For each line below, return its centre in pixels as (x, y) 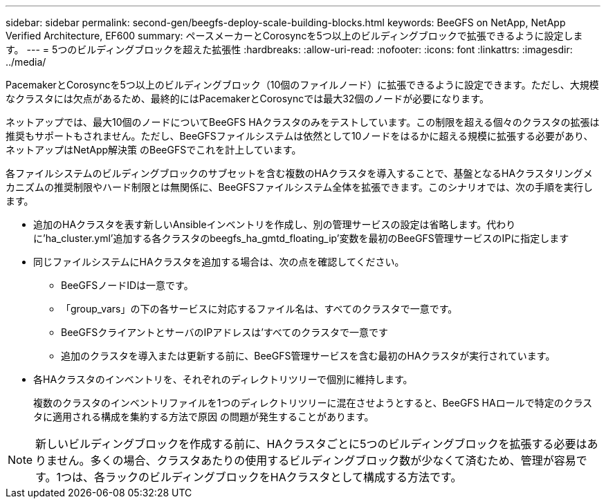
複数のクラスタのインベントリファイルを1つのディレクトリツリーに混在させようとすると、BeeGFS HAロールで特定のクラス (313, 403)
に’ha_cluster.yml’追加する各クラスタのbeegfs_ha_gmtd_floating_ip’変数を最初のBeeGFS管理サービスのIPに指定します (301, 238)
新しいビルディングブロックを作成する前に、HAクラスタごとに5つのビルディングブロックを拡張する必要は (311, 444)
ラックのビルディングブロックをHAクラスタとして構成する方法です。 (283, 477)
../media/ (26, 62)
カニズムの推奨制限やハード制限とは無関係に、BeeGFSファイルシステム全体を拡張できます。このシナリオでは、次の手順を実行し (299, 187)
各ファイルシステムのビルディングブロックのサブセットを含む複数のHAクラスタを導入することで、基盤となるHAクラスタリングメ (299, 173)
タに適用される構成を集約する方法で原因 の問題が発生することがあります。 (204, 417)
